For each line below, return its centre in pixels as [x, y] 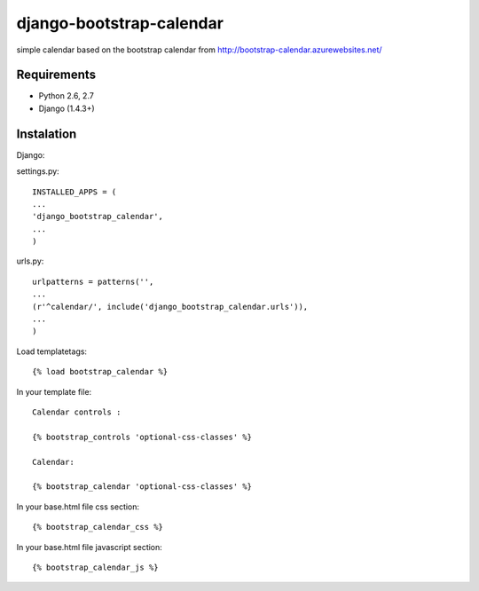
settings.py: [38, 171]
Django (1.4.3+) [67, 108]
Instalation [47, 134]
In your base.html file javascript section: [90, 547]
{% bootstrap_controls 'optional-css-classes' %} [142, 437]
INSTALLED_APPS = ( [75, 192]
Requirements [56, 75]
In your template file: [54, 391]
